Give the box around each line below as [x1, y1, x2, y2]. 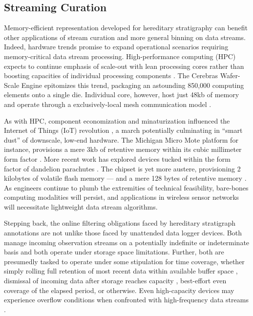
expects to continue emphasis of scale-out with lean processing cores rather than [4, 61, 244, 71]
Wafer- [220, 70, 240, 81]
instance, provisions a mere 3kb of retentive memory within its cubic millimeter [4, 144, 242, 154]
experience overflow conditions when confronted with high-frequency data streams [4, 295, 249, 305]
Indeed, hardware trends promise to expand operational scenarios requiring [4, 42, 229, 52]
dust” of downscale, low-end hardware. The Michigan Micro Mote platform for [4, 134, 238, 145]
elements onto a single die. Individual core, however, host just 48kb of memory [4, 89, 239, 100]
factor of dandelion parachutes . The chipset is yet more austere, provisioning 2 [4, 163, 241, 173]
